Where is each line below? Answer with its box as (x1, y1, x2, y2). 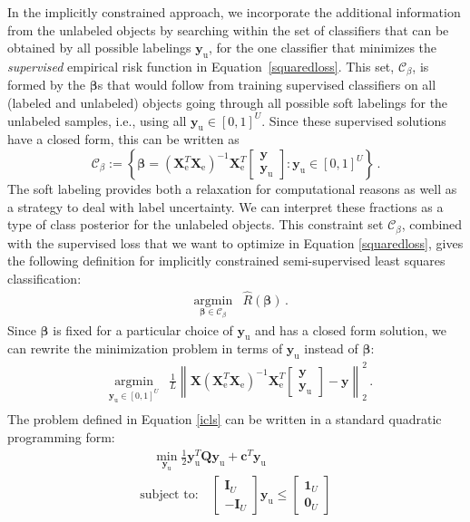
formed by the (7, 75, 85, 94)
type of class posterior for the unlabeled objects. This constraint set (7, 215, 384, 234)
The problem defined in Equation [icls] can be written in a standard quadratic (7, 410, 442, 429)
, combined (401, 215, 463, 234)
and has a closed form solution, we (254, 320, 446, 339)
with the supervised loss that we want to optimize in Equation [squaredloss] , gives (7, 233, 464, 252)
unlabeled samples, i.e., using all (7, 111, 187, 130)
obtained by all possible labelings (7, 38, 191, 57)
